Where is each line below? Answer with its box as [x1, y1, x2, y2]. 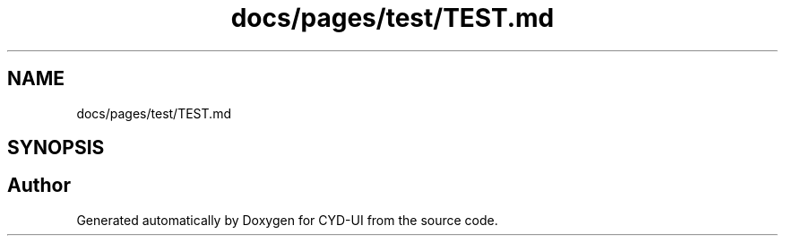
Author [7, 174, 71, 197]
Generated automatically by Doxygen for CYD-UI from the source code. [76, 212, 498, 228]
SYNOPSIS [7, 136, 105, 160]
